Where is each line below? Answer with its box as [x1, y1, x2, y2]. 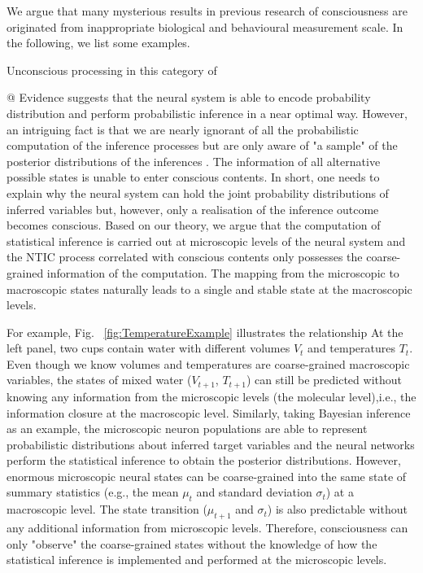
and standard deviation [196, 483, 312, 501]
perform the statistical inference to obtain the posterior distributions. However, [7, 452, 401, 469]
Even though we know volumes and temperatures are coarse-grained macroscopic [7, 355, 410, 372]
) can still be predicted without [246, 371, 402, 388]
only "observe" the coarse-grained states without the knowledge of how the [7, 535, 377, 552]
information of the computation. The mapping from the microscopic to [46, 264, 399, 281]
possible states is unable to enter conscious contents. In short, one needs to [7, 168, 380, 186]
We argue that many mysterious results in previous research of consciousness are [7, 2, 408, 19]
